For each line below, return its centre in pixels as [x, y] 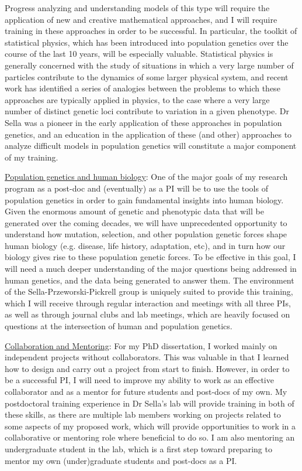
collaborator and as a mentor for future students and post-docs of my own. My [146, 391]
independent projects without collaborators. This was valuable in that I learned [147, 357]
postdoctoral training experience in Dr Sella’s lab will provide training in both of [150, 403]
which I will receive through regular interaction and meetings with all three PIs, [148, 303]
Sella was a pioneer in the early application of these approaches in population [143, 122]
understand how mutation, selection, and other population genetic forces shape [146, 234]
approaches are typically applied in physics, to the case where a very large [137, 99]
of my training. [32, 157]
